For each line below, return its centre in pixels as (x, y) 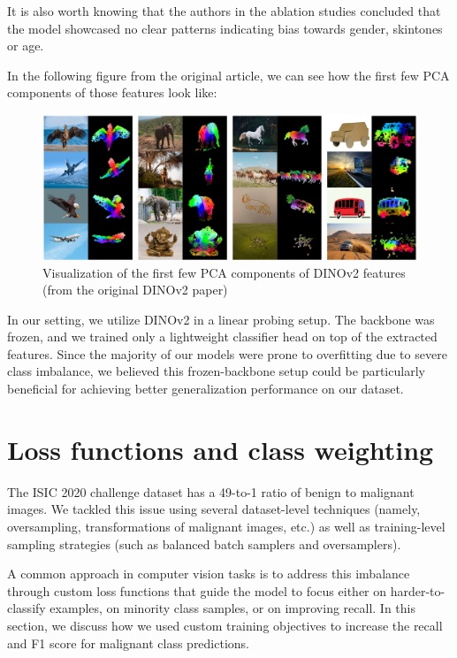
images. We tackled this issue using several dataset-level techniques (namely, (214, 509)
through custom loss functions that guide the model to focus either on (197, 590)
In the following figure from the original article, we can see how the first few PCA (228, 75)
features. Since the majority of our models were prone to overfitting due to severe (227, 353)
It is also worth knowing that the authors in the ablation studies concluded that (224, 11)
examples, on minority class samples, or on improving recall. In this (232, 608)
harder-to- (418, 590)
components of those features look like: (112, 92)
